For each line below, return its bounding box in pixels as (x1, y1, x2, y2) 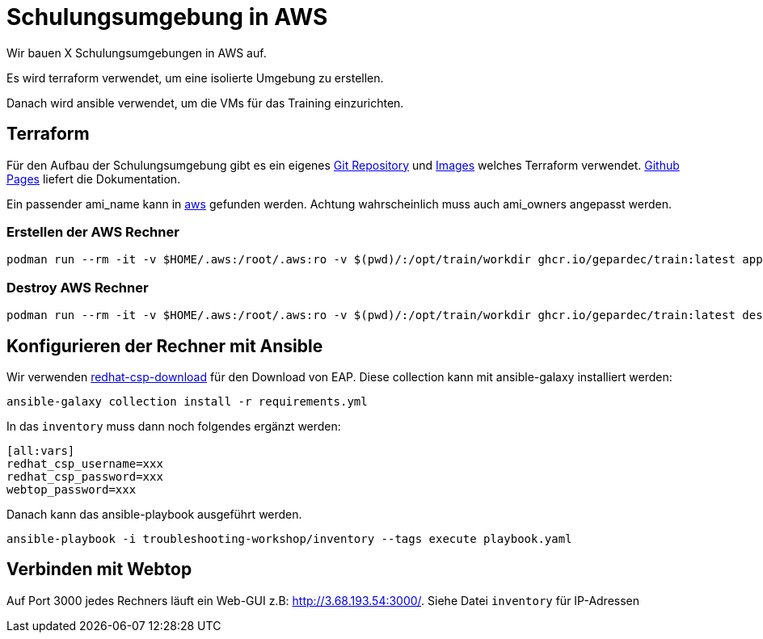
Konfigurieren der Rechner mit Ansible (6, 335, 323, 356)
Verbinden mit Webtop (6, 559, 192, 580)
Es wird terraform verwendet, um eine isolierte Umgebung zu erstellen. (6, 70, 384, 85)
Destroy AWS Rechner (6, 279, 149, 296)
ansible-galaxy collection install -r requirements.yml (6, 394, 368, 408)
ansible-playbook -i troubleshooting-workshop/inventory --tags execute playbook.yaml (6, 532, 572, 545)
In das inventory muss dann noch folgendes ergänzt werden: (6, 418, 341, 433)
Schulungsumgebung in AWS (6, 3, 328, 31)
